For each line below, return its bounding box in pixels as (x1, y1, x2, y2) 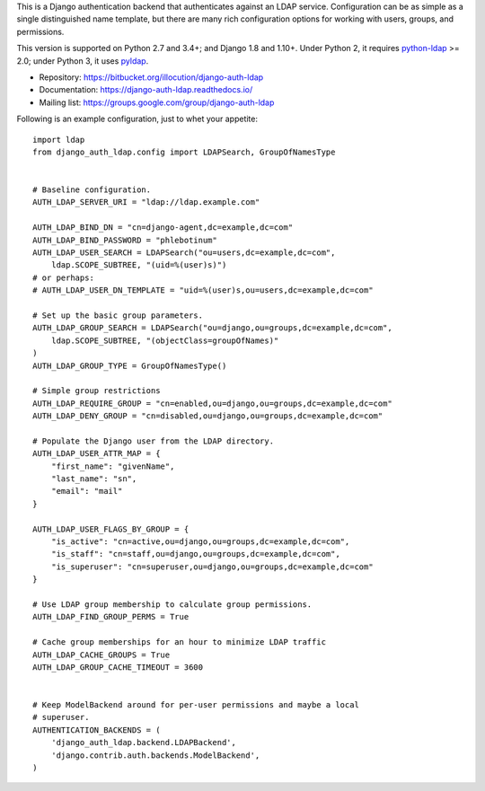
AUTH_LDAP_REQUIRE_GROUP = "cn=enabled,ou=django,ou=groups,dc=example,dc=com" (32, 398, 392, 409)
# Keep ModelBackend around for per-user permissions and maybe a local (32, 700, 359, 710)
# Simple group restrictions (32, 386, 161, 396)
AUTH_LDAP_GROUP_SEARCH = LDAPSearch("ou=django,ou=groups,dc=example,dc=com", (32, 323, 392, 333)
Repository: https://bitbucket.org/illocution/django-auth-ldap (39, 72, 264, 83)
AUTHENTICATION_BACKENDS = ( (32, 725, 161, 735)
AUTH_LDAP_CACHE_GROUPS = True (32, 649, 171, 660)
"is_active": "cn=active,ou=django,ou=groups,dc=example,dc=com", (50, 537, 350, 547)
